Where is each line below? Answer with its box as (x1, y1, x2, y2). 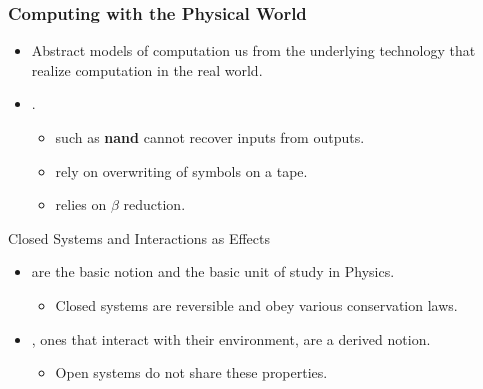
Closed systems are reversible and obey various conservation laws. (55, 294, 458, 315)
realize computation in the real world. (31, 59, 263, 80)
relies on (55, 194, 107, 215)
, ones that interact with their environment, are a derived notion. (31, 328, 431, 349)
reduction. (123, 194, 186, 215)
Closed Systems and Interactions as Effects (8, 227, 270, 248)
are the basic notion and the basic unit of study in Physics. (31, 261, 395, 282)
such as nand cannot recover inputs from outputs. (55, 127, 365, 147)
